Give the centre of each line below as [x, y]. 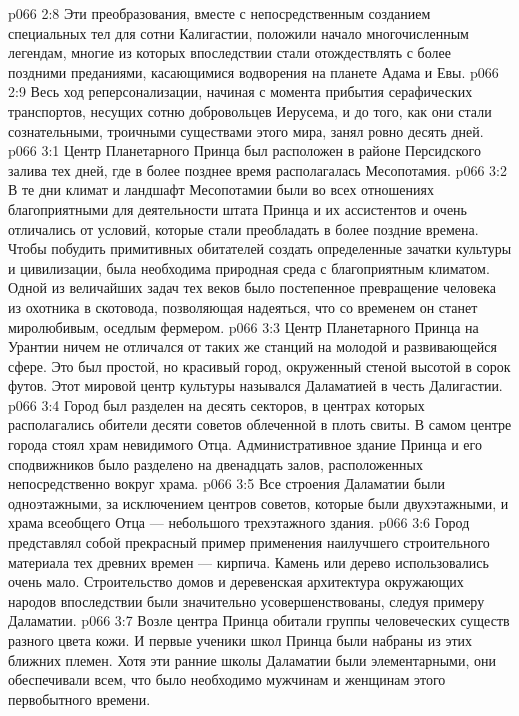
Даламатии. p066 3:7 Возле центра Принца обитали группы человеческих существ [259, 620]
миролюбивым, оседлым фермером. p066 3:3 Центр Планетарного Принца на [243, 326]
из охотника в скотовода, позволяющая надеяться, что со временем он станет [243, 306]
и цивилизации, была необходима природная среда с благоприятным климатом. [249, 267]
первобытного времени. [79, 698]
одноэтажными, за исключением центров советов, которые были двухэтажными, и [258, 502]
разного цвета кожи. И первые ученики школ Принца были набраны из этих [240, 640]
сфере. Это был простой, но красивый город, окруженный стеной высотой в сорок [259, 365]
